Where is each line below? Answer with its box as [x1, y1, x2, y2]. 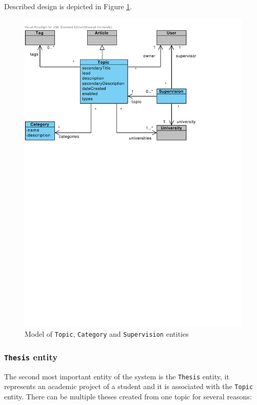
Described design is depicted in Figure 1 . [4, 1, 132, 11]
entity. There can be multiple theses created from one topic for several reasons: [4, 391, 252, 401]
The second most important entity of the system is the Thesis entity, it [4, 371, 229, 381]
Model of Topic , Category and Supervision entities [25, 329, 189, 339]
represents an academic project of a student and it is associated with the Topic [4, 381, 253, 392]
